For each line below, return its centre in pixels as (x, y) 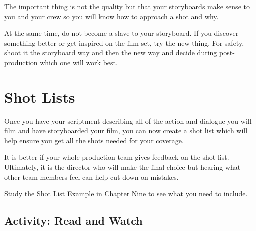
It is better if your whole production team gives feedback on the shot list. (117, 157)
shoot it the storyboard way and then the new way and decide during (111, 52)
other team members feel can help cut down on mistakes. (91, 177)
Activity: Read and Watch (73, 221)
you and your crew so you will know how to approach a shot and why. (111, 16)
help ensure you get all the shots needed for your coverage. (94, 140)
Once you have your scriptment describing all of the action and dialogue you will (128, 121)
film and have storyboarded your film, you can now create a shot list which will (126, 131)
